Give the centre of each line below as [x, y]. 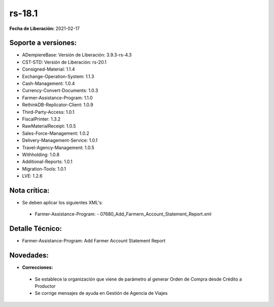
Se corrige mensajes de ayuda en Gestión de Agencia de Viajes [101, 293]
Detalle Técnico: [36, 229]
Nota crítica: [29, 190]
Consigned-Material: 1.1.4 [49, 69]
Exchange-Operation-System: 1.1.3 [58, 76]
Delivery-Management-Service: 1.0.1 [60, 140]
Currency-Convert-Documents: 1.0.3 [60, 90]
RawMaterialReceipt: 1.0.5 [49, 126]
